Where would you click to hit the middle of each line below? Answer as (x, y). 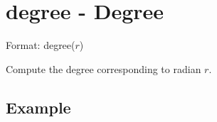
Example (38, 107)
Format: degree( (41, 45)
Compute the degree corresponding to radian (104, 68)
